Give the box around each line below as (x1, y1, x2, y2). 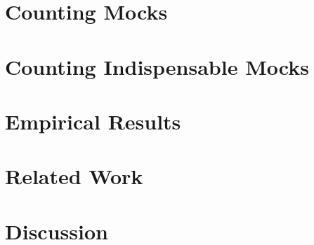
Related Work (5, 162, 143, 190)
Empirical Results (5, 106, 181, 135)
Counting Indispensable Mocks (5, 52, 309, 80)
